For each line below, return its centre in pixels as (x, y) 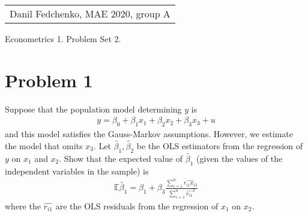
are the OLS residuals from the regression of (137, 205)
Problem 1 (49, 80)
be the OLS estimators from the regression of (220, 145)
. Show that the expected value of (121, 158)
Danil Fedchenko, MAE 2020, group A (90, 14)
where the (23, 205)
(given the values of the (239, 158)
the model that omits (44, 145)
